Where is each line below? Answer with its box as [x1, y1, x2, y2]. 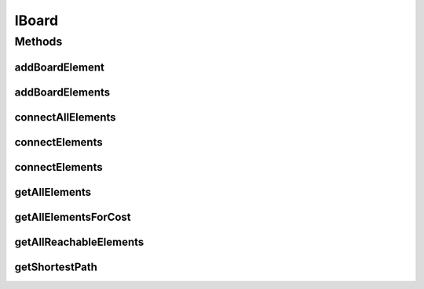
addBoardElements [14, 85, 111, 99]
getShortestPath [14, 260, 97, 273]
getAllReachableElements [14, 235, 144, 248]
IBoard [14, 12, 59, 29]
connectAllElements [14, 110, 117, 124]
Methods [14, 34, 63, 49]
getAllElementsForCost [14, 210, 131, 223]
